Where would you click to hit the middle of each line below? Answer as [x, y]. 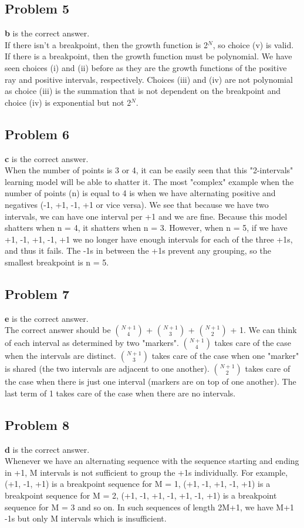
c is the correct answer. [47, 158]
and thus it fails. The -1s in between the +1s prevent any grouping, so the [138, 250]
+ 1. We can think [264, 330]
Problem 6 [37, 134]
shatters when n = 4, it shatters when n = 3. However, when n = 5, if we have [146, 228]
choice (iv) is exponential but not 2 [68, 102]
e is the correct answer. [47, 318]
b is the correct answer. [47, 33]
